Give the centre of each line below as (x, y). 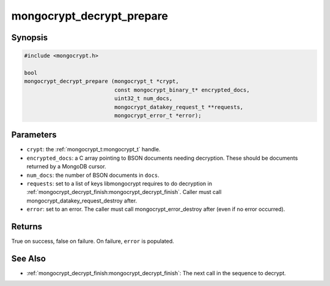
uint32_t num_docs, (143, 98)
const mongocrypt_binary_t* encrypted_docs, (182, 90)
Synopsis (30, 38)
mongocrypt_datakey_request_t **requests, (179, 107)
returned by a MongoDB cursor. (66, 166)
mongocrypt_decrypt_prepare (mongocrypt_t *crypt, (102, 81)
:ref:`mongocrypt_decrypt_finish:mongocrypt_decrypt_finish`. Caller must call (124, 192)
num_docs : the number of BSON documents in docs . (93, 175)
